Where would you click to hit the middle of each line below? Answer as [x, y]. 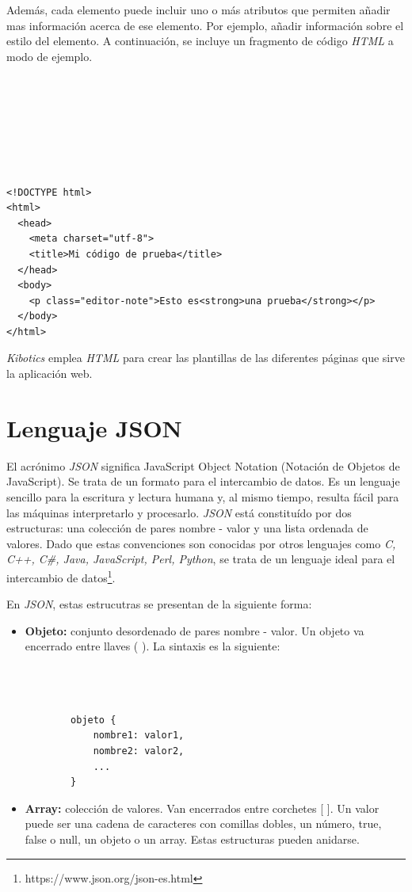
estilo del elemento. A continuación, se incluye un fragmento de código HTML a [200, 41]
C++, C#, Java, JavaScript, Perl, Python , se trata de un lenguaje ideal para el [201, 559]
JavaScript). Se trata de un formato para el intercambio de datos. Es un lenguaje [203, 481]
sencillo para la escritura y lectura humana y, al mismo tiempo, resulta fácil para [203, 496]
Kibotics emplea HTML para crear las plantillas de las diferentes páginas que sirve [206, 358]
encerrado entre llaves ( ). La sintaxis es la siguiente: [153, 646]
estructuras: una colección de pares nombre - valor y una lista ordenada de [187, 528]
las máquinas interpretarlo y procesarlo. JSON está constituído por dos [179, 512]
